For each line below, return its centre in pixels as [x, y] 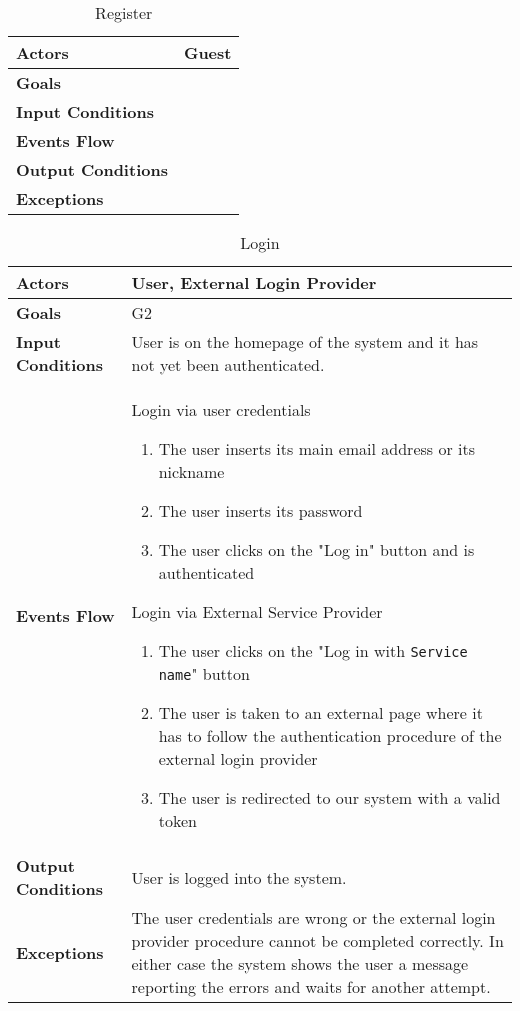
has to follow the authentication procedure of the [330, 735]
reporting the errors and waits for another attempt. [311, 986]
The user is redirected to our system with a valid [329, 797]
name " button [204, 673]
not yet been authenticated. [228, 364]
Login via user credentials [221, 409]
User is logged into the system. [239, 877]
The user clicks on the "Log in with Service [313, 650]
